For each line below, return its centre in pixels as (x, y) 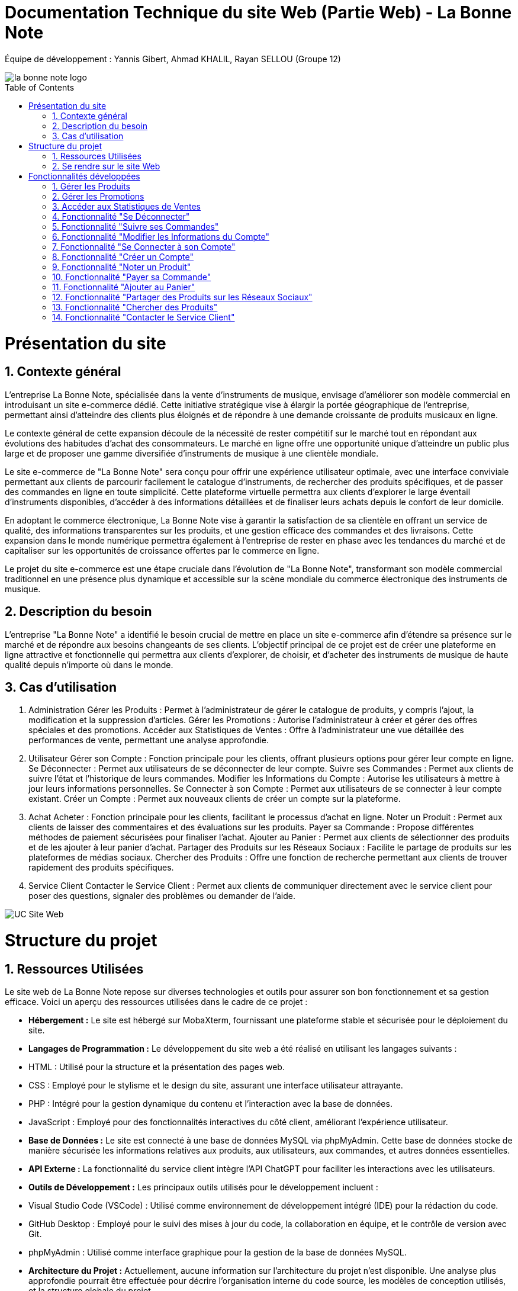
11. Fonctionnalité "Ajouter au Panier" (124, 287)
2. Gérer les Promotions (98, 196)
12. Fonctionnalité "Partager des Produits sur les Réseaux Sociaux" (182, 297)
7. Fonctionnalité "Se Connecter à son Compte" (144, 246)
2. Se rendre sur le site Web (106, 166)
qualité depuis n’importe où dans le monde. (89, 664)
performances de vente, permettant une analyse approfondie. (149, 740)
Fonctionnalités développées (84, 176)
